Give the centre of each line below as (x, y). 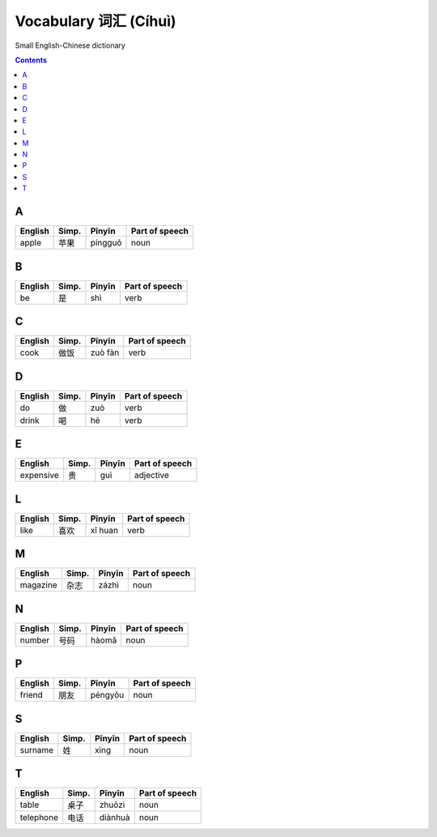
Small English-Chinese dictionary (70, 45)
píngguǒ (106, 243)
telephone (39, 818)
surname (37, 749)
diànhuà (115, 818)
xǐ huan (104, 530)
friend (32, 695)
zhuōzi (112, 805)
